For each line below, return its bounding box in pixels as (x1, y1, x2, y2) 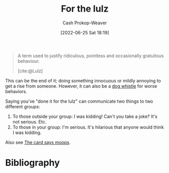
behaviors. (5, 88, 28, 94)
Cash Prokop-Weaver (62, 20, 107, 26)
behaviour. (17, 58, 40, 64)
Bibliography (5, 157, 60, 168)
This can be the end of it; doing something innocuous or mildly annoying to (5, 77, 161, 83)
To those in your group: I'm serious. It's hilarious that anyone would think (12, 124, 164, 130)
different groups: (5, 103, 40, 109)
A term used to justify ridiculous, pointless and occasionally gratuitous (17, 53, 164, 59)
